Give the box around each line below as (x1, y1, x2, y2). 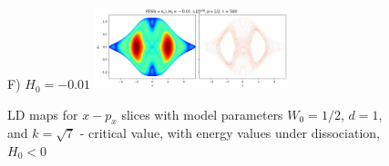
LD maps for (7, 104, 78, 123)
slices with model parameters (121, 104, 283, 123)
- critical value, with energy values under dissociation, (79, 123, 380, 142)
